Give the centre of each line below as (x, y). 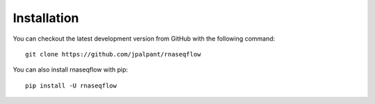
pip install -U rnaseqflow (71, 85)
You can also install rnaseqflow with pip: (70, 70)
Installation (46, 18)
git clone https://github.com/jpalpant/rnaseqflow (113, 54)
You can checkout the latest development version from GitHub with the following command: (144, 39)
